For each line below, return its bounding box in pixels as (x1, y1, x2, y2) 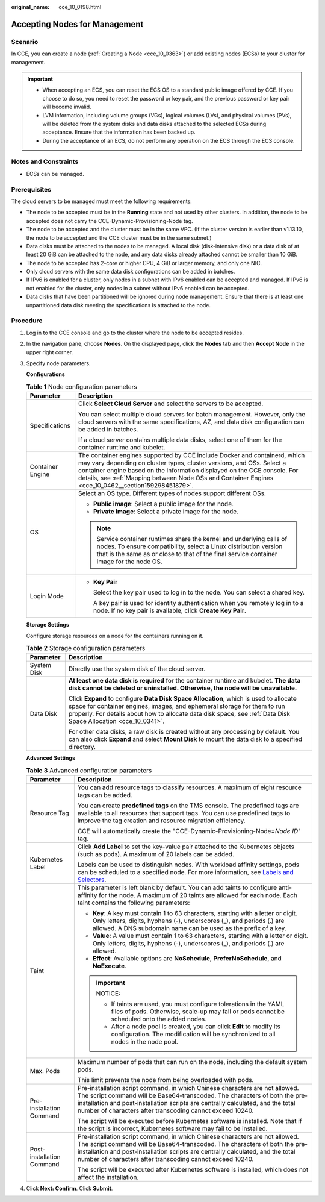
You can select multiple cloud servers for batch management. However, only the (78, 410, 306, 419)
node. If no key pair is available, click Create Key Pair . (93, 606, 247, 615)
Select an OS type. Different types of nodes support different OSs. (78, 489, 266, 498)
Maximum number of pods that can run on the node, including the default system (77, 1058, 308, 1066)
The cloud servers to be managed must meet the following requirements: (11, 198, 192, 205)
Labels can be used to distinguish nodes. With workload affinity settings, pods (77, 860, 300, 869)
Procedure (11, 316, 43, 325)
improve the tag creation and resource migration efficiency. (77, 816, 246, 825)
